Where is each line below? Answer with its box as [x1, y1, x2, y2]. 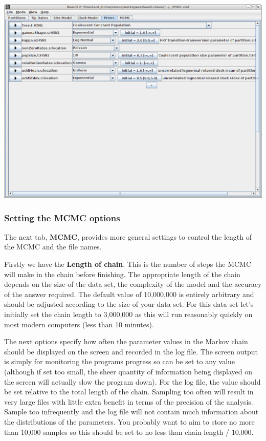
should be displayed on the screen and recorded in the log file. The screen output [4, 346, 258, 356]
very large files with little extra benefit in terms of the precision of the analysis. [4, 396, 253, 407]
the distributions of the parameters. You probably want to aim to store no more [4, 416, 255, 427]
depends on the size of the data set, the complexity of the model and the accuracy [4, 279, 262, 289]
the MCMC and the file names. [4, 241, 102, 252]
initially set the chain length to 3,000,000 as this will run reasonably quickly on [4, 308, 253, 319]
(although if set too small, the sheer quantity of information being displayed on [4, 366, 252, 376]
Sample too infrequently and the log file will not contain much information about [4, 406, 259, 417]
